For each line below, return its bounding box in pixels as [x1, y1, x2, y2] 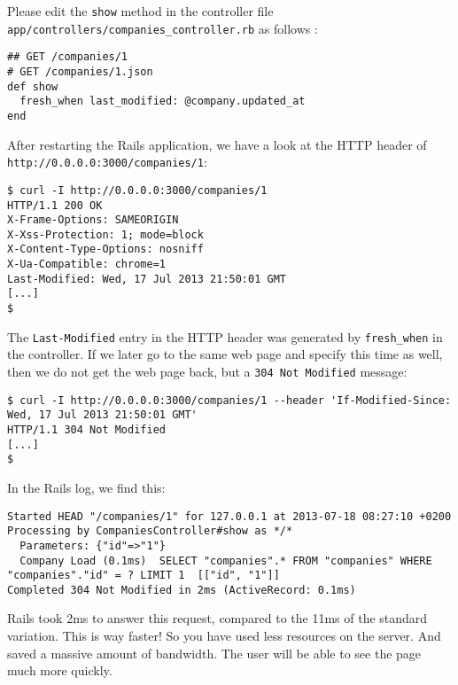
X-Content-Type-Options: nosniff [7, 243, 204, 256]
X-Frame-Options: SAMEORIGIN [7, 214, 179, 227]
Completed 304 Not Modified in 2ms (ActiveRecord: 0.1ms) [7, 583, 356, 596]
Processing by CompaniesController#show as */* [7, 525, 293, 538]
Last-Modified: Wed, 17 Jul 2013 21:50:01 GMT [7, 272, 286, 285]
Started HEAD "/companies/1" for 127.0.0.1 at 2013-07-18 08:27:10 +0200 [7, 510, 452, 523]
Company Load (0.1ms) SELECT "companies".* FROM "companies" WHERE [19, 554, 432, 567]
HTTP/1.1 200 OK [7, 198, 103, 212]
